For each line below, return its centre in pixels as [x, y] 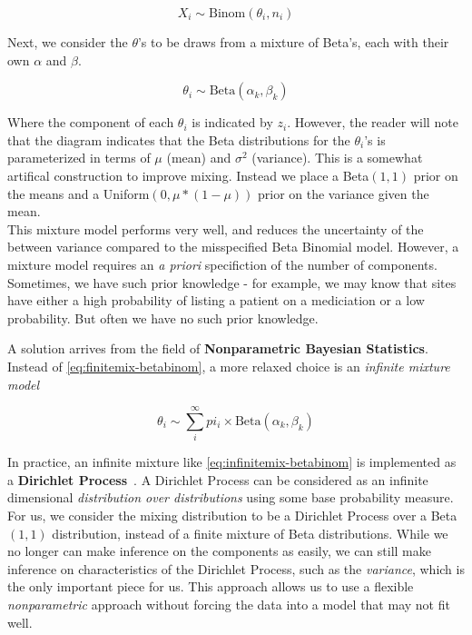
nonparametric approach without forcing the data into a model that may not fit [229, 604]
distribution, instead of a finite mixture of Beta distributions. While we [250, 533]
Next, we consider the [68, 42]
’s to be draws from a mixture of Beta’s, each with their [293, 42]
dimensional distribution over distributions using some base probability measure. [231, 497]
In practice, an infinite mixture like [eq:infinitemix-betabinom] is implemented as [232, 462]
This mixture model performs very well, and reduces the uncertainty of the [216, 228]
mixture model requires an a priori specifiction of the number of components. [222, 264]
